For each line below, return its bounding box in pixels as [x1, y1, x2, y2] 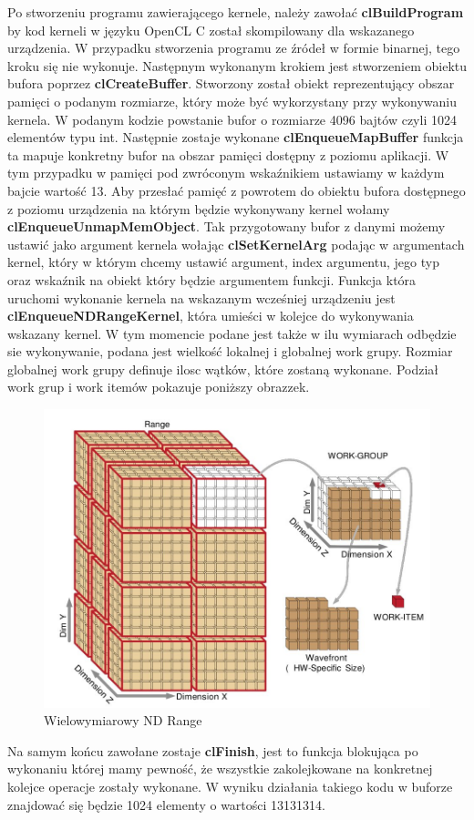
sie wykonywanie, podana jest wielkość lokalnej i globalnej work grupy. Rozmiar [7, 342, 453, 361]
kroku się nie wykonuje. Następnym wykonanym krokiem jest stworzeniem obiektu [7, 56, 468, 75]
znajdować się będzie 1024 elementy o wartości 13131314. [7, 794, 325, 814]
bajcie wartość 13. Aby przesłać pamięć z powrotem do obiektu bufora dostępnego [7, 180, 466, 200]
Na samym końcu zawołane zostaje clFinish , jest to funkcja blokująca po [7, 741, 418, 760]
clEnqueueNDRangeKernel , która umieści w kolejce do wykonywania [7, 306, 414, 325]
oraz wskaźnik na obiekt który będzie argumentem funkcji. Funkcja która [7, 270, 417, 289]
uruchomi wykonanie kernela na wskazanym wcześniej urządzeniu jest [7, 288, 396, 307]
